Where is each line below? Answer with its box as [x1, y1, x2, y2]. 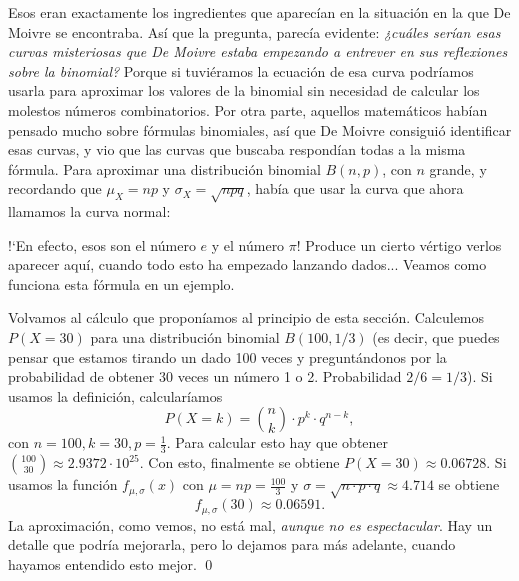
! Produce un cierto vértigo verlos [296, 234, 502, 255]
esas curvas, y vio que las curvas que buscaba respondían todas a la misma [8, 139, 466, 160]
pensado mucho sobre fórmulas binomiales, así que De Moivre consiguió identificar [8, 119, 512, 140]
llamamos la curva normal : [8, 201, 171, 222]
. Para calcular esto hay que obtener [166, 432, 389, 453]
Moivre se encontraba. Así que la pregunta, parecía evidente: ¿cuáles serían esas [8, 21, 501, 42]
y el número [211, 234, 285, 255]
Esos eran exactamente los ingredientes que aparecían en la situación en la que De [8, 2, 511, 22]
